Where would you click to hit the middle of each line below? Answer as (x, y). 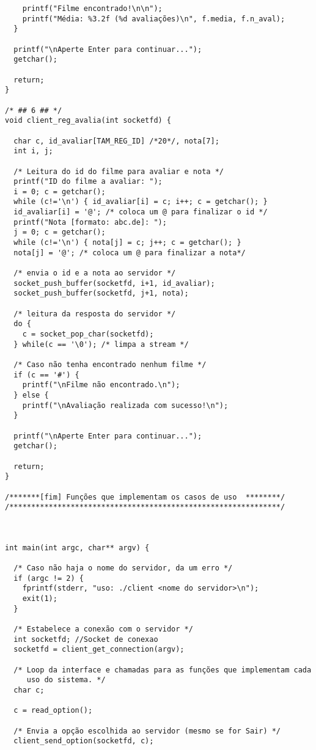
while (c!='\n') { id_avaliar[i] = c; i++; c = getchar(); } (141, 202)
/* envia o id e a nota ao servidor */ (95, 273)
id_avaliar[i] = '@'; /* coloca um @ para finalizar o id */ (141, 212)
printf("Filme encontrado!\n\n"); (92, 9)
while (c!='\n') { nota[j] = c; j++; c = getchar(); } (127, 243)
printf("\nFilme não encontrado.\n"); (101, 385)
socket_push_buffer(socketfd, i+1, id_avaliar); (114, 283)
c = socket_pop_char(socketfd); (88, 334)
